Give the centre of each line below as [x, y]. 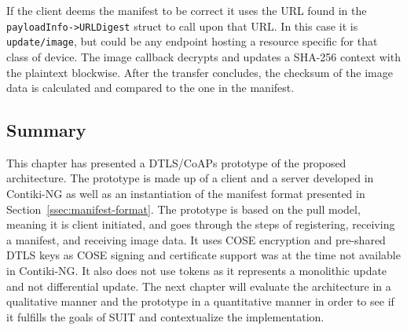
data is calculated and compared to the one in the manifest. [150, 88]
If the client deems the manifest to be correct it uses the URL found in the [187, 10]
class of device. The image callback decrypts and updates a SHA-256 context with [203, 56]
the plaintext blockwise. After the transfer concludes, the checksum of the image [200, 72]
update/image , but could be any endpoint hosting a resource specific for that [192, 41]
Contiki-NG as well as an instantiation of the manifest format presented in [186, 194]
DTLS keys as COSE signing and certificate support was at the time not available [203, 255]
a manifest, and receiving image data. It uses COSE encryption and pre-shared [196, 239]
